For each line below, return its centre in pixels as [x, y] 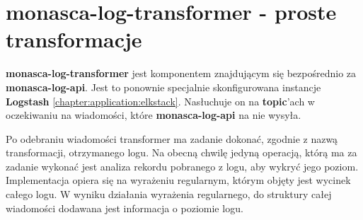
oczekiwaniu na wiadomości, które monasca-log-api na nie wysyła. [154, 115]
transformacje [74, 39]
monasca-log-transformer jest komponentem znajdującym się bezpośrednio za [181, 73]
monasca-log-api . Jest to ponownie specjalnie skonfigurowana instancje [163, 87]
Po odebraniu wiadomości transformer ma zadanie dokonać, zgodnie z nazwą [172, 138]
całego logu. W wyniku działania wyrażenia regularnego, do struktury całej [169, 194]
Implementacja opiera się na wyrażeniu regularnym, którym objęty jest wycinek [178, 180]
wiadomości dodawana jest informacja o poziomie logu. [125, 208]
